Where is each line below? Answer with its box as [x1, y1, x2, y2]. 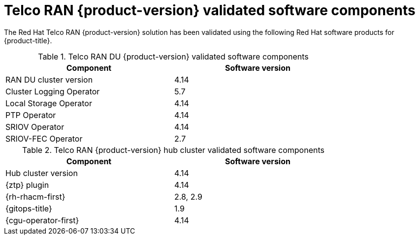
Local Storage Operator [5, 98, 92, 108]
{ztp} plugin [5, 179, 49, 190]
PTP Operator [5, 110, 56, 120]
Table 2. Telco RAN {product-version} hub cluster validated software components [22, 145, 324, 155]
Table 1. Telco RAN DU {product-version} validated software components [38, 51, 309, 61]
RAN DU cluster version [5, 74, 93, 85]
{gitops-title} [5, 203, 52, 213]
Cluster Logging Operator [5, 86, 100, 96]
